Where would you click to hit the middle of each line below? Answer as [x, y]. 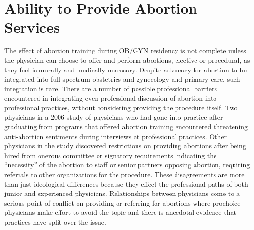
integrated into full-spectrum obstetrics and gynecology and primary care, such [122, 79]
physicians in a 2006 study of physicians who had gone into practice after [114, 117]
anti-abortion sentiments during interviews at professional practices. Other [116, 136]
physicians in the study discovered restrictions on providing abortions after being [125, 146]
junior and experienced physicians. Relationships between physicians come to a [122, 193]
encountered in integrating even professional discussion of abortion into [111, 98]
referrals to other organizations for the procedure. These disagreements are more [125, 174]
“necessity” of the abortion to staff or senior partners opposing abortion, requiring [127, 165]
